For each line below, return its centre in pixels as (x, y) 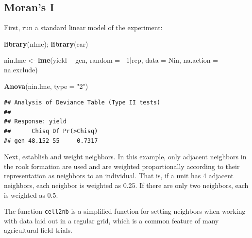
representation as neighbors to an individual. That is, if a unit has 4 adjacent (119, 176)
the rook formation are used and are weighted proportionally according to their (122, 166)
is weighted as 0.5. (31, 195)
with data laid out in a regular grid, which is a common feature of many (111, 220)
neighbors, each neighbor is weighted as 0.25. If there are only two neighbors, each (126, 185)
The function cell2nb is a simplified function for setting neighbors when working (125, 211)
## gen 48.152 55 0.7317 (51, 141)
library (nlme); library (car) (46, 43)
